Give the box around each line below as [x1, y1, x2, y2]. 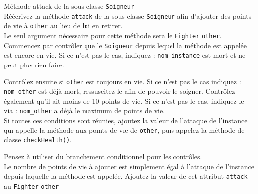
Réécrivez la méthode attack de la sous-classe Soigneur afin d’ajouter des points [4, 10, 252, 21]
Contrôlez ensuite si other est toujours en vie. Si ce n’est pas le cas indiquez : [4, 76, 241, 86]
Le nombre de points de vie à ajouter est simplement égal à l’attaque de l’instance [4, 161, 254, 171]
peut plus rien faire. [4, 59, 64, 69]
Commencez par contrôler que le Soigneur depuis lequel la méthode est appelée [4, 40, 247, 50]
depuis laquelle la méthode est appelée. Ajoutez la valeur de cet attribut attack [4, 171, 248, 181]
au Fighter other [4, 180, 59, 191]
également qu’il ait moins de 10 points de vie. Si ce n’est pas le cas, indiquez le [4, 95, 244, 106]
